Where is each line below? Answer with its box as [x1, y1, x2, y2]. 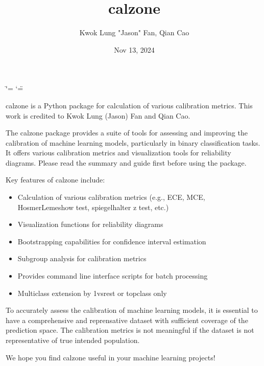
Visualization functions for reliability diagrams [17, 219, 163, 230]
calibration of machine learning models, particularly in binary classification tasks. [6, 137, 260, 148]
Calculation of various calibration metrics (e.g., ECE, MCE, [17, 192, 205, 202]
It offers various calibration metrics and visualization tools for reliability [6, 147, 231, 158]
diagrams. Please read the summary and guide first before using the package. [6, 157, 247, 168]
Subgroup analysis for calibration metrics [17, 253, 147, 264]
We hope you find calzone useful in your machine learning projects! [6, 352, 215, 362]
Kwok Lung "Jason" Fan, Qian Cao [79, 27, 189, 38]
